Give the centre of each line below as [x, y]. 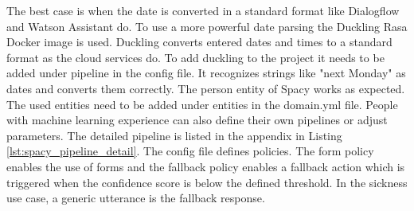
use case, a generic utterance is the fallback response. [136, 198]
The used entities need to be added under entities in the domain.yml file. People [202, 104]
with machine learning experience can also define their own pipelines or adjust [197, 120]
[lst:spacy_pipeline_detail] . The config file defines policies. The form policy [190, 151]
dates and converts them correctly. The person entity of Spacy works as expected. [206, 88]
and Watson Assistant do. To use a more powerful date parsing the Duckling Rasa [207, 26]
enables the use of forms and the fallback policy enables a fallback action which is [206, 166]
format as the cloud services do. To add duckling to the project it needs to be [195, 57]
